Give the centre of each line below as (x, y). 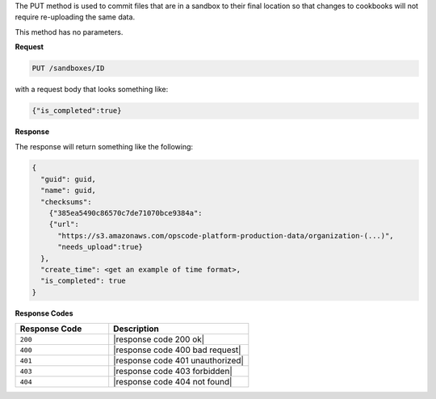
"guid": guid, (69, 179)
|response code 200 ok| (159, 339)
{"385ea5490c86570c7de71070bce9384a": (126, 213)
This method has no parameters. (69, 31)
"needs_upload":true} (100, 247)
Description (136, 329)
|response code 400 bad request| (177, 350)
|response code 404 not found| (173, 382)
